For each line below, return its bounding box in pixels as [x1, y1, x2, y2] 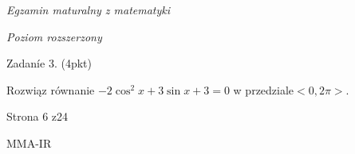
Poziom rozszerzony [6, 28, 102, 44]
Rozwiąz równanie [6, 81, 95, 98]
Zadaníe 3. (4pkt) [6, 55, 92, 71]
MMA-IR [6, 134, 52, 151]
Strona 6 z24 [6, 108, 69, 125]
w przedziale [233, 81, 294, 98]
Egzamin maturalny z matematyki [6, 2, 171, 17]
